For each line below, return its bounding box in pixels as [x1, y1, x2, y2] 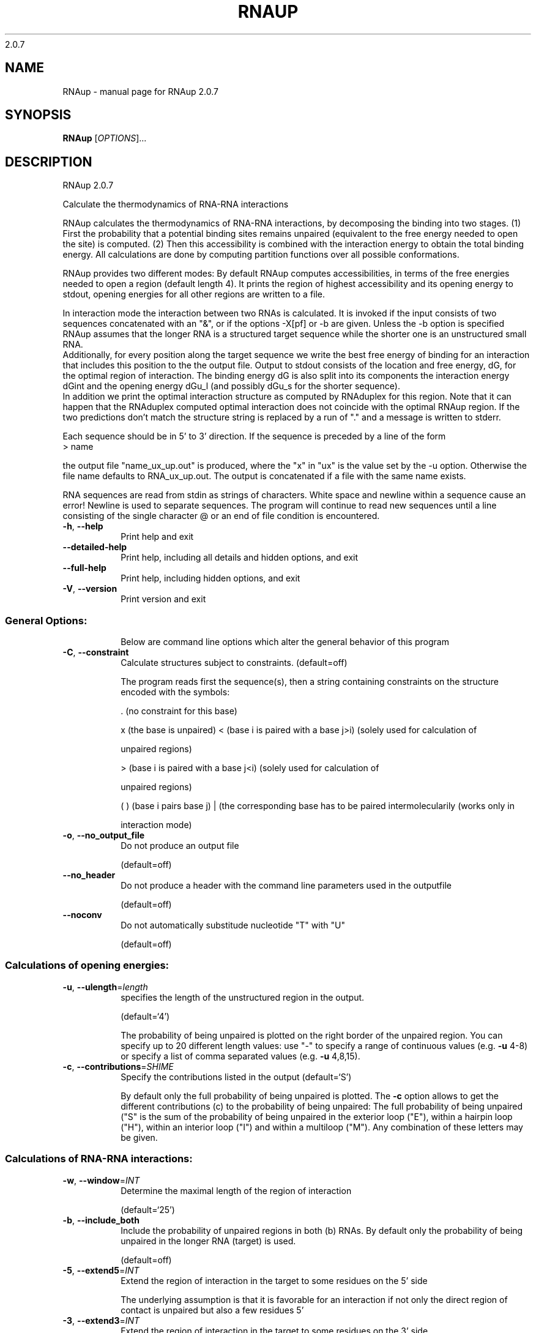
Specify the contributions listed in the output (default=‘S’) [121, 1071, 352, 1082]
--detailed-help [62, 542, 127, 553]
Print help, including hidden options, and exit [121, 573, 300, 584]
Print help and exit [121, 531, 194, 542]
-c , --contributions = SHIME [62, 1061, 174, 1072]
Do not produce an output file [121, 840, 239, 851]
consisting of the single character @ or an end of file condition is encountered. [62, 510, 380, 521]
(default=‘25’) [121, 1204, 175, 1215]
